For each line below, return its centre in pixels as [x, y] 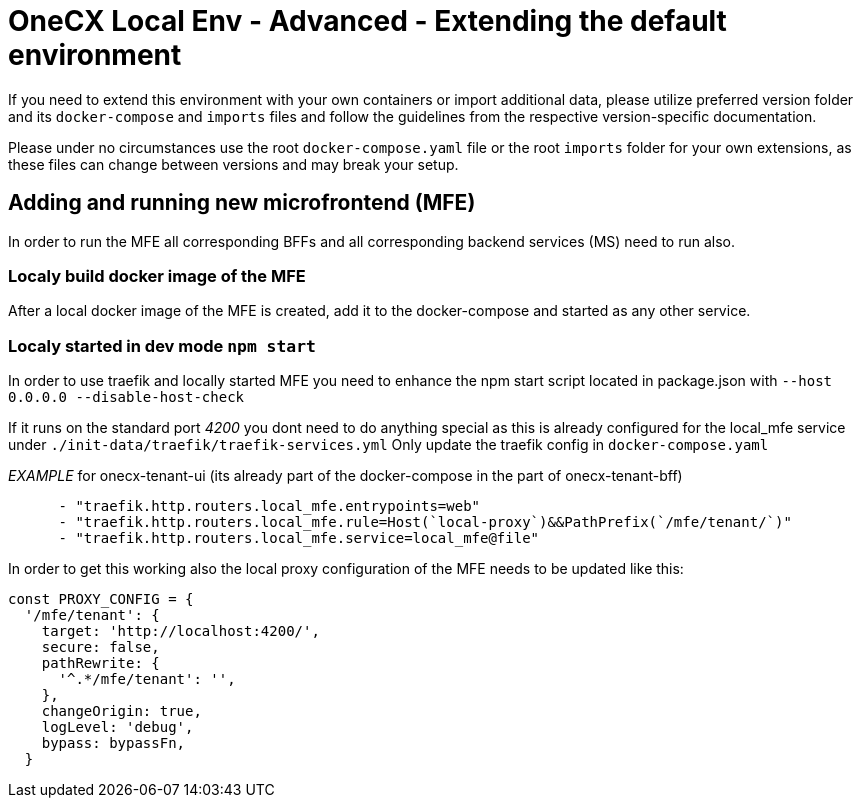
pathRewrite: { [100, 663]
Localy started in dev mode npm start [162, 345]
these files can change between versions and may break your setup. [233, 164]
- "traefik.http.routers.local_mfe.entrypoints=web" [269, 506]
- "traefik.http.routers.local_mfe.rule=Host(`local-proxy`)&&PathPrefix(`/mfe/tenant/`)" [425, 522]
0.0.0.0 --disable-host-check [126, 397]
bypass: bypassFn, [113, 743]
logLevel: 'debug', [117, 727]
